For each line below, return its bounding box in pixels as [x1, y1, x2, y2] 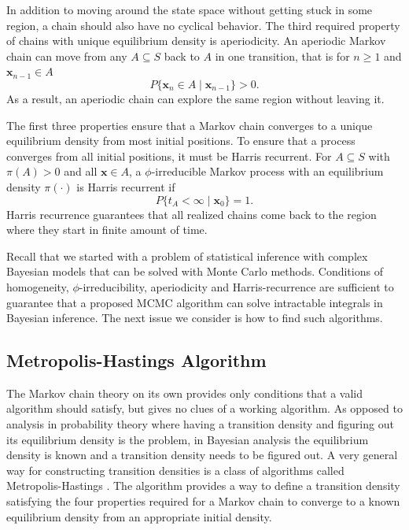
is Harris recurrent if [76, 178, 175, 195]
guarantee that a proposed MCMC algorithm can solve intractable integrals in [6, 294, 383, 310]
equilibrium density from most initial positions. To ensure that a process [6, 132, 356, 149]
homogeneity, [6, 278, 69, 295]
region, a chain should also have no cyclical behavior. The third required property [6, 17, 400, 33]
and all [64, 163, 98, 180]
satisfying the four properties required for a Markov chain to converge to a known [6, 493, 400, 510]
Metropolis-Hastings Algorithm [6, 348, 267, 372]
